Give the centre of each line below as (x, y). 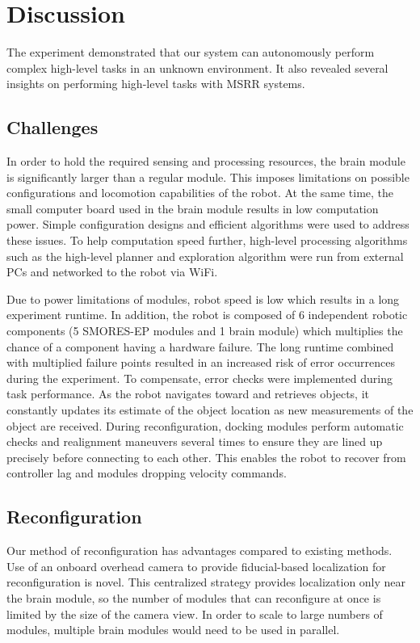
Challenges (52, 127)
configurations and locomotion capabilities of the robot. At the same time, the (200, 193)
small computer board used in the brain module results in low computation (193, 208)
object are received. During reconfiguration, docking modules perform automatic (205, 425)
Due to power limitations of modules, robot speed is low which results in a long (203, 298)
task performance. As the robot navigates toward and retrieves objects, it (188, 394)
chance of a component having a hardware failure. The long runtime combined (200, 346)
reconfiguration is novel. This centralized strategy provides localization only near (206, 582)
